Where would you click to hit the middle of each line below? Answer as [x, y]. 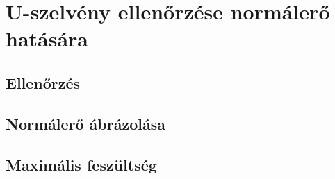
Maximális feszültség [81, 164]
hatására [47, 39]
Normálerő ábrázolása [85, 123]
